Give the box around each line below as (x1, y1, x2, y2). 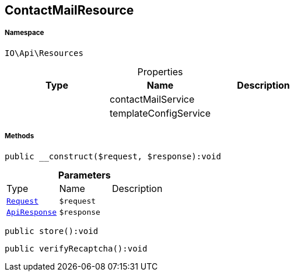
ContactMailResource (5, 3, 134, 18)
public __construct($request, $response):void (5, 151, 221, 161)
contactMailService (110, 93, 195, 105)
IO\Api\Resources (5, 48, 83, 58)
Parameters (58, 169, 111, 181)
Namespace (5, 29, 44, 37)
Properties (137, 65, 183, 78)
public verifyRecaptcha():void (5, 243, 148, 253)
